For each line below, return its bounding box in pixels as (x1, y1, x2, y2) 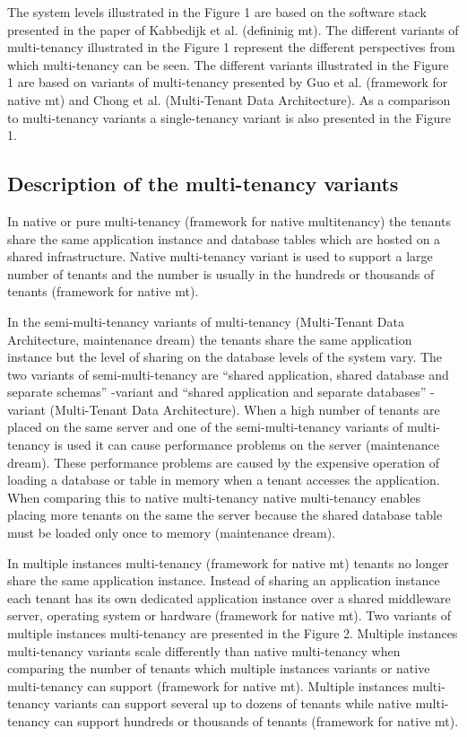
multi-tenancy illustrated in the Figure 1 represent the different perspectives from (7, 38, 455, 57)
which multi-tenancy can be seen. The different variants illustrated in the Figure (7, 55, 449, 74)
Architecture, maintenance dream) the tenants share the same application (7, 329, 412, 348)
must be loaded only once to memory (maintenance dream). (7, 523, 336, 542)
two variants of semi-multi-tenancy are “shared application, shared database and (7, 364, 449, 383)
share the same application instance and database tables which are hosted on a (7, 229, 441, 248)
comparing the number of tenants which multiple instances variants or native (7, 659, 430, 678)
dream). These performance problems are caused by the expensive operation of (7, 452, 439, 471)
